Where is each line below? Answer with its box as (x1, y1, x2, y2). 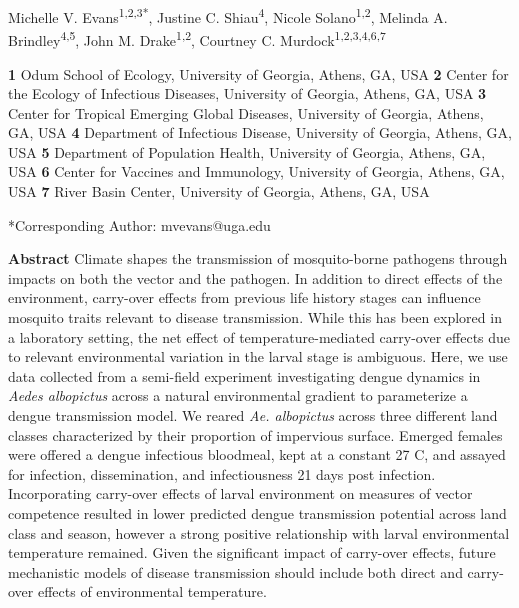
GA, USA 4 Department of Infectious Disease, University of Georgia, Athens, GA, (8, 122, 512, 143)
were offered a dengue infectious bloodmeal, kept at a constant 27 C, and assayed (8, 444, 506, 465)
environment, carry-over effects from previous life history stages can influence (8, 287, 481, 308)
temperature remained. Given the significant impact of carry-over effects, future (8, 542, 496, 563)
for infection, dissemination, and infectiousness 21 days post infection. (8, 463, 436, 484)
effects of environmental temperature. (37, 581, 267, 602)
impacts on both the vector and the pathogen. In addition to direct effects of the (8, 267, 503, 288)
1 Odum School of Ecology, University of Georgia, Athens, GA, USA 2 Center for (8, 63, 509, 84)
